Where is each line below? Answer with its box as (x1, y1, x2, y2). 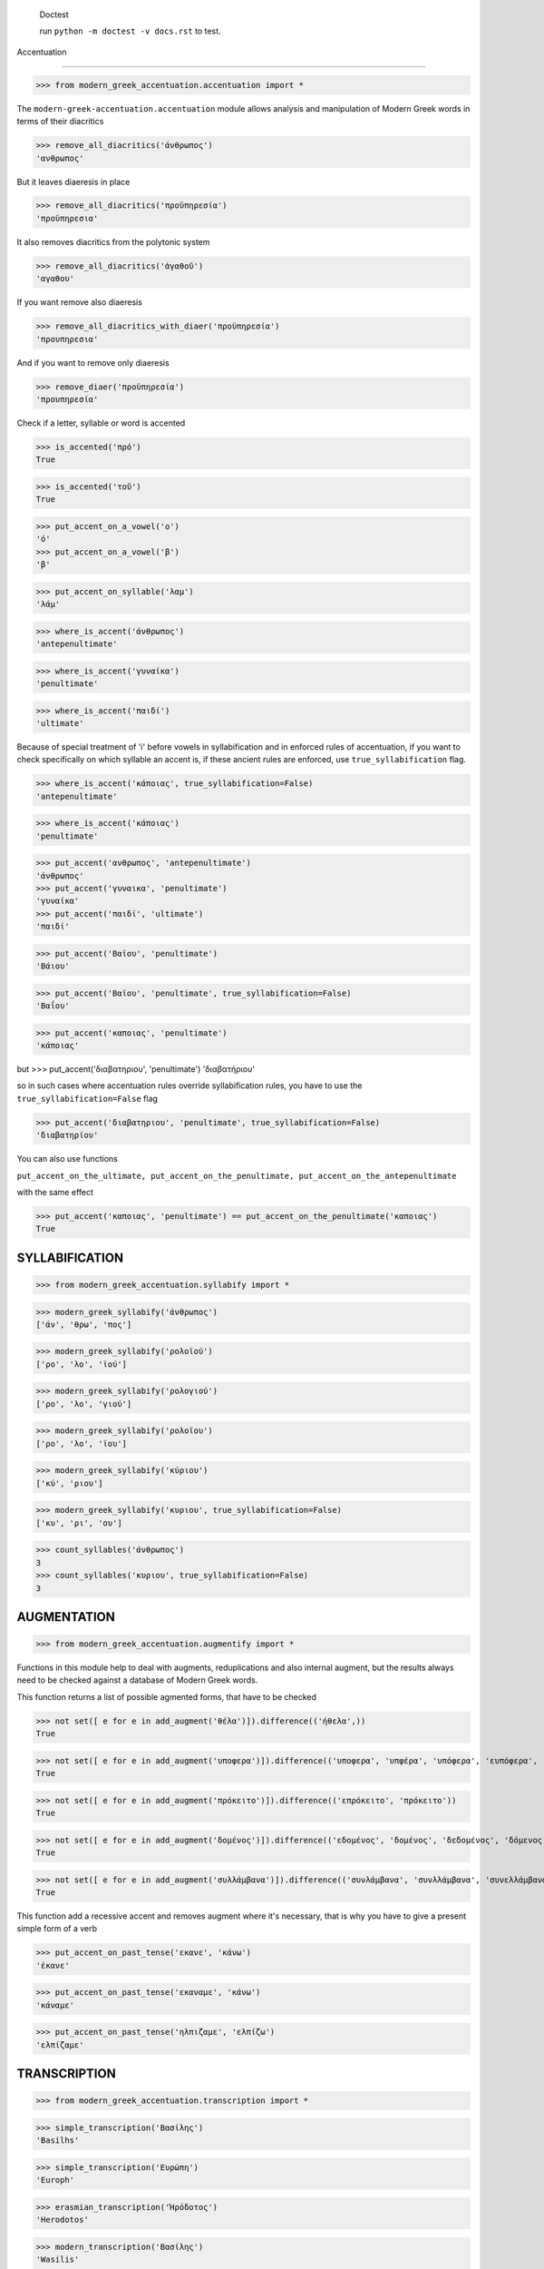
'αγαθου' (35, 273, 75, 284)
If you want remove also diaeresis (16, 297, 142, 308)
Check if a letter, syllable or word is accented (16, 417, 186, 428)
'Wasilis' (35, 2254, 80, 2264)
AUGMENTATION (16, 1609, 115, 1625)
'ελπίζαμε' (35, 2039, 84, 2050)
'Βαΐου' (35, 1001, 70, 1011)
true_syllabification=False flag (16, 1093, 159, 1104)
